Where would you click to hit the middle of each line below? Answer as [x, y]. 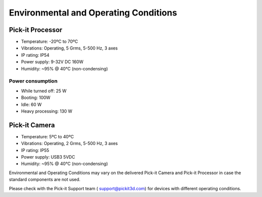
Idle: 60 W [32, 104]
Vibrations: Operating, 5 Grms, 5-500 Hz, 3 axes [70, 48]
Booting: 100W [36, 98]
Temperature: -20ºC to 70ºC [49, 42]
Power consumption [33, 81]
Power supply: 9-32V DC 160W [52, 62]
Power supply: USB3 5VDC [48, 157]
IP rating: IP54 [35, 55]
